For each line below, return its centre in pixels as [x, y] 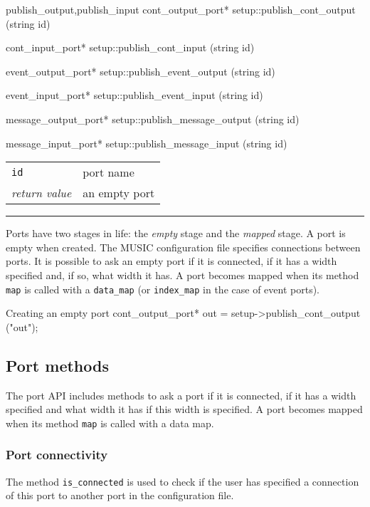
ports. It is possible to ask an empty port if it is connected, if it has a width [171, 261]
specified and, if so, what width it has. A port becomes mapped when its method [183, 275]
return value [42, 193]
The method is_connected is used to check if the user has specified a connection [183, 481]
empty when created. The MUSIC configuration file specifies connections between [183, 247]
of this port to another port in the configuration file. [120, 495]
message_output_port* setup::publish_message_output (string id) [153, 119]
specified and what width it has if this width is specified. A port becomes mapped [184, 409]
